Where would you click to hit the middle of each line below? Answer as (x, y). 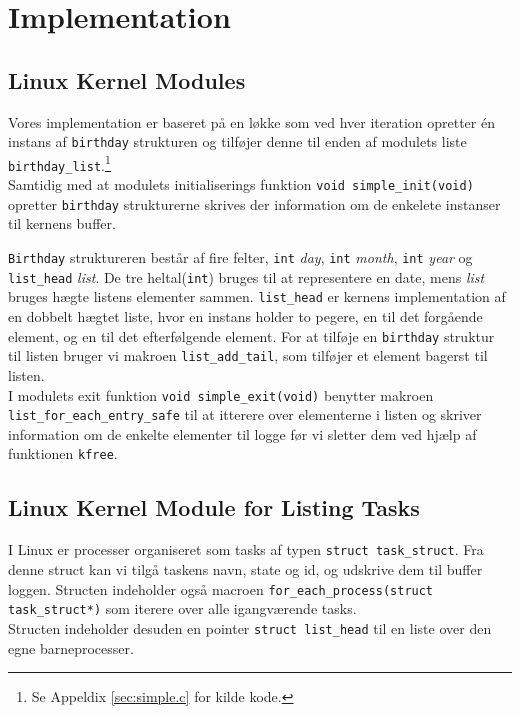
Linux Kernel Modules (127, 79)
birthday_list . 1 (59, 163)
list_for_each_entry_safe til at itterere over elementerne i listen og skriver (245, 414)
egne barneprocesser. (71, 647)
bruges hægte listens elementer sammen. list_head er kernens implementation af (257, 296)
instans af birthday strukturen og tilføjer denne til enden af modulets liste (237, 141)
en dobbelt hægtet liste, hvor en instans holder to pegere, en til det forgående (245, 316)
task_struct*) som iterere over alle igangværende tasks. (182, 608)
